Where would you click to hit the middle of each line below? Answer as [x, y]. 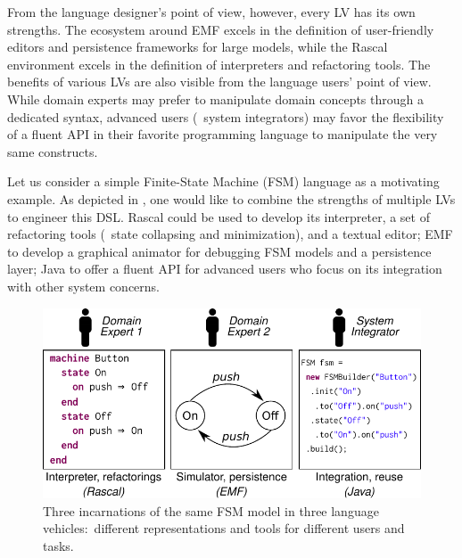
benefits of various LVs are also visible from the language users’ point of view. [219, 82]
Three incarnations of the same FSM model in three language [211, 510]
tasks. [58, 545]
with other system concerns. [84, 286]
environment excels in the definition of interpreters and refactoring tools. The [219, 64]
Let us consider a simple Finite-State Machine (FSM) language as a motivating [223, 181]
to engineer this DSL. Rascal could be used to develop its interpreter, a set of [219, 216]
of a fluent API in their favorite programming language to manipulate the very [223, 134]
